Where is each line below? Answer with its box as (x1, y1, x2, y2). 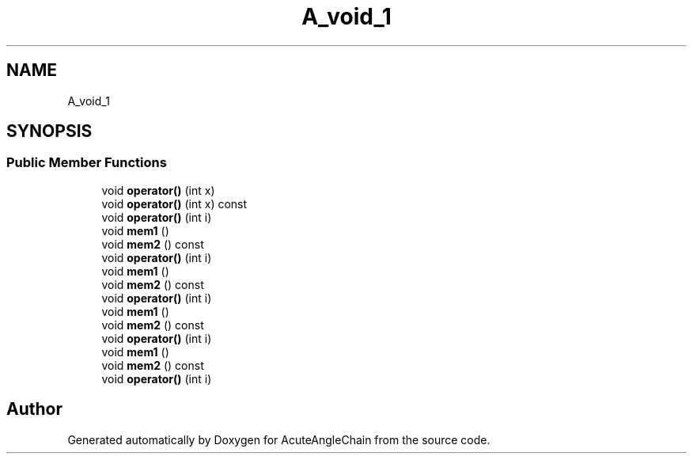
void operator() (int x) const (101, 196, 248, 211)
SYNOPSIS (6, 121, 93, 142)
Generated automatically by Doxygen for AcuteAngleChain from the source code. (67, 432, 490, 447)
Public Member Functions (6, 154, 167, 171)
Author (6, 399, 62, 420)
